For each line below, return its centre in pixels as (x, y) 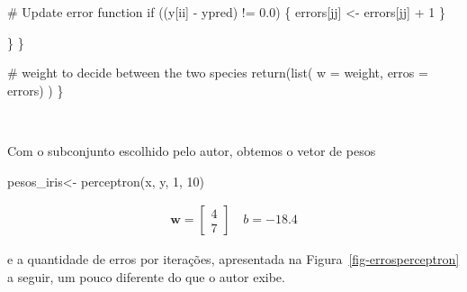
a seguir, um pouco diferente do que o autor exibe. (146, 276)
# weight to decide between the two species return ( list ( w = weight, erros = (218, 73)
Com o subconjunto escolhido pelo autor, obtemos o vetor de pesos (192, 150)
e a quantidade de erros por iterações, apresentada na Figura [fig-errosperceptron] (233, 259)
